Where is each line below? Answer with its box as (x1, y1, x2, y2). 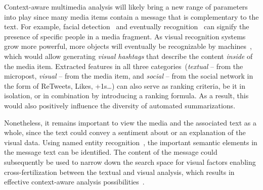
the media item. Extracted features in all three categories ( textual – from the (4, 60, 243, 71)
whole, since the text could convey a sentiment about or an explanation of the (4, 127, 246, 138)
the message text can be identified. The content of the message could (4, 147, 217, 157)
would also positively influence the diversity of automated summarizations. (4, 100, 236, 110)
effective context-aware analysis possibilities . (4, 176, 145, 187)
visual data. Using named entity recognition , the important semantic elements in (4, 137, 257, 147)
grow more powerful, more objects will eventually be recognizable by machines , (4, 41, 252, 51)
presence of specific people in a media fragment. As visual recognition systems (4, 31, 246, 41)
